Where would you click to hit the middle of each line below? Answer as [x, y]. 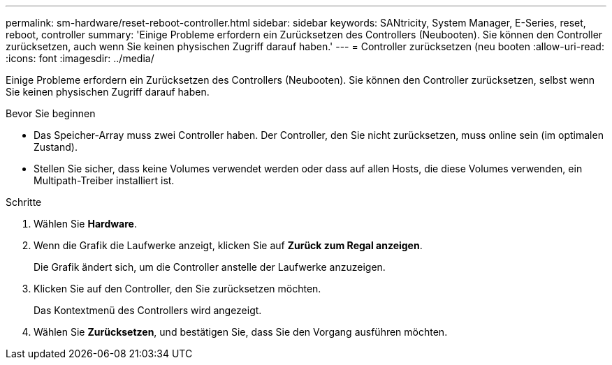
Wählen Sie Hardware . [85, 224]
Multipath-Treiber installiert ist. [104, 180]
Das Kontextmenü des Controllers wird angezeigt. [148, 310]
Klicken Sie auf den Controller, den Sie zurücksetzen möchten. [177, 289]
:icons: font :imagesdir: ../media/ [80, 58]
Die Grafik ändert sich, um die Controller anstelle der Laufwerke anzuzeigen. [210, 267]
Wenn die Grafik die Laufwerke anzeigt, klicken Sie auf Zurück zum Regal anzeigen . [228, 245]
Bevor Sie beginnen [51, 113]
